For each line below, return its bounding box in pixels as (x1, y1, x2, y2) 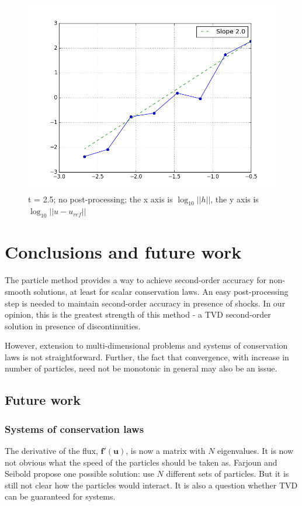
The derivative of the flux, (5, 445, 98, 457)
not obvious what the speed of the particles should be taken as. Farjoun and (5, 456, 277, 468)
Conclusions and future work (5, 240, 242, 264)
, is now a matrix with (126, 445, 206, 457)
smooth (5, 285, 31, 297)
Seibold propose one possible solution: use (5, 467, 154, 480)
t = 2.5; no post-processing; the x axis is (28, 192, 173, 205)
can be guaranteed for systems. (5, 490, 116, 502)
